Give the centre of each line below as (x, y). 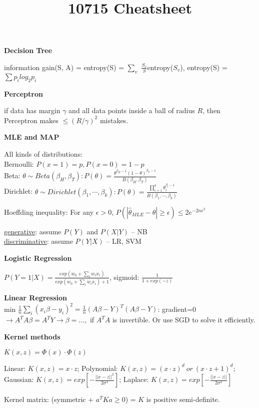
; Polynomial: (97, 368)
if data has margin (32, 110)
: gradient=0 (177, 309)
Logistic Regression (38, 258)
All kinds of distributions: (43, 153)
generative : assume (33, 231)
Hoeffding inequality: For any (49, 212)
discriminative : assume (38, 241)
